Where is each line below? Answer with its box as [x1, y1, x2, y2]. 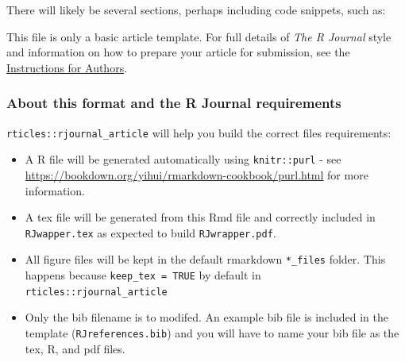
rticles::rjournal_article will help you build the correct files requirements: [6, 124, 391, 141]
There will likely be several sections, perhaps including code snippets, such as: [6, 2, 386, 17]
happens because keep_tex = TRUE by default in [25, 267, 261, 283]
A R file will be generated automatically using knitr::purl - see [25, 151, 341, 168]
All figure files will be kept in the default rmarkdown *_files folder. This [25, 251, 386, 268]
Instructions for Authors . [6, 59, 128, 75]
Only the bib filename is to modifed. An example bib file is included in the [25, 309, 388, 325]
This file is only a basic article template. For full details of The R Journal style [6, 28, 391, 44]
